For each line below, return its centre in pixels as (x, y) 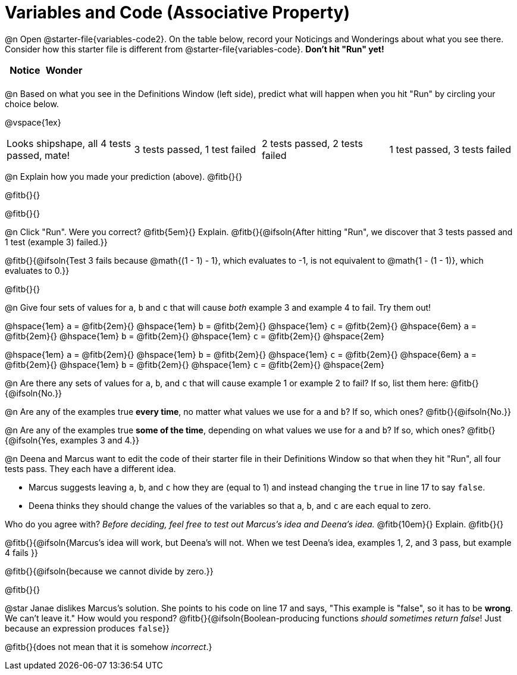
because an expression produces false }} (87, 628)
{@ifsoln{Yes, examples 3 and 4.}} (72, 440)
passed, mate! (38, 155)
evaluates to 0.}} (37, 270)
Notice (25, 70)
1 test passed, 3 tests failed (450, 149)
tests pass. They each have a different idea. (90, 468)
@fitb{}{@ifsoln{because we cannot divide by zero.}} (109, 571)
